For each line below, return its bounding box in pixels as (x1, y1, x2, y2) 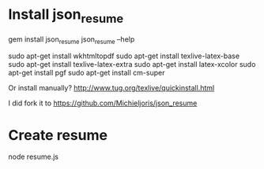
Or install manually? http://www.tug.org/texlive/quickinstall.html (8, 83, 215, 93)
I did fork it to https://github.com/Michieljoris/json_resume (8, 98, 198, 108)
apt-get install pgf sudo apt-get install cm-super (8, 68, 165, 78)
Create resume (8, 126, 108, 144)
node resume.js (8, 152, 59, 162)
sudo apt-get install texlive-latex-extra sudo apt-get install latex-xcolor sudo (8, 60, 256, 69)
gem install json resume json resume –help (8, 34, 135, 46)
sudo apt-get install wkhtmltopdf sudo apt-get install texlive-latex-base (8, 51, 239, 61)
